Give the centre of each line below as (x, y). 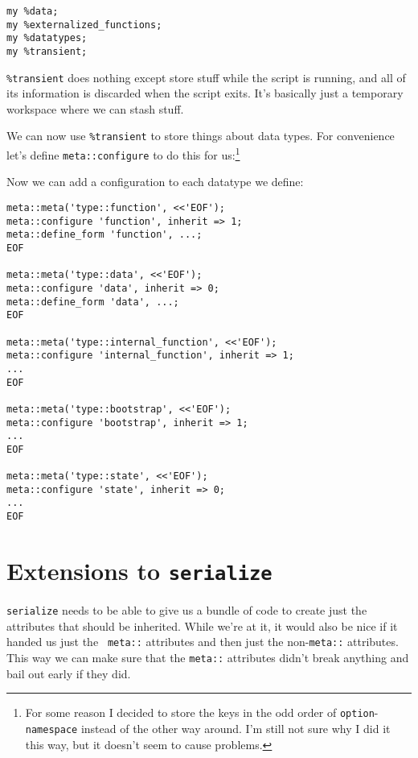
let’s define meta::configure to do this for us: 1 (123, 153)
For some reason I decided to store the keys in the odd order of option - (202, 712)
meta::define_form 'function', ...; (104, 235)
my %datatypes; (47, 38)
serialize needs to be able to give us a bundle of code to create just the (187, 610)
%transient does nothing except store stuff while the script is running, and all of (206, 77)
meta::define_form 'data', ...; (93, 302)
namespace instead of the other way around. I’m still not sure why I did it (208, 728)
